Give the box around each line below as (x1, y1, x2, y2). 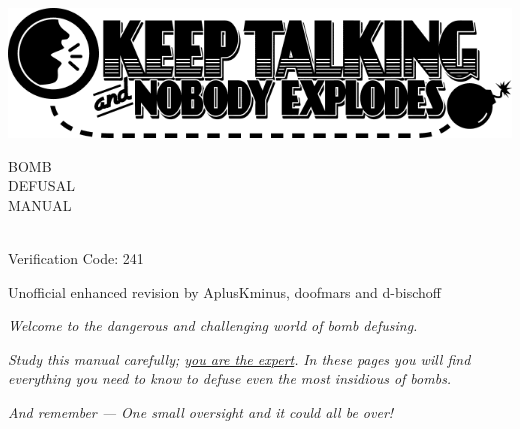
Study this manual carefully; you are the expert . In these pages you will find (8, 348, 471, 369)
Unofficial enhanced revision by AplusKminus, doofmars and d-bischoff (8, 281, 441, 302)
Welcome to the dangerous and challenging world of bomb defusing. (8, 315, 418, 336)
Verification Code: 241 (8, 247, 144, 268)
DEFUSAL (8, 175, 75, 196)
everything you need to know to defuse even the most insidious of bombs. (8, 368, 452, 389)
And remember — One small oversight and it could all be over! (8, 401, 394, 422)
